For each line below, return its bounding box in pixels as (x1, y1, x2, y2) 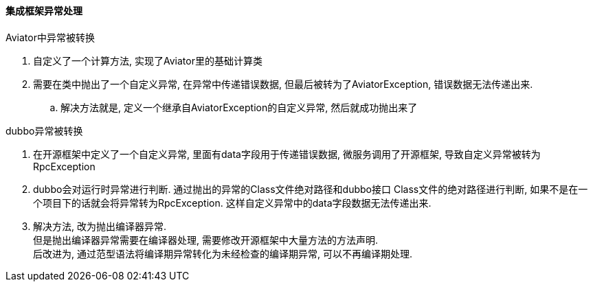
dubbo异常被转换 (5, 124, 83, 137)
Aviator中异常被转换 (5, 31, 95, 43)
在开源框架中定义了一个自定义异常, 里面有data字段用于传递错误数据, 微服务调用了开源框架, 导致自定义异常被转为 (33, 148, 541, 160)
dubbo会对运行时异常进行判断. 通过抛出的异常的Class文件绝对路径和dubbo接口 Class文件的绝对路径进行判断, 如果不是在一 (33, 183, 588, 195)
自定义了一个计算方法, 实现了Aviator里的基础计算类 (33, 54, 262, 67)
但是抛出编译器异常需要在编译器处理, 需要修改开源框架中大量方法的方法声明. (33, 233, 379, 246)
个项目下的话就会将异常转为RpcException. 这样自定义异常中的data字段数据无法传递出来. (33, 196, 432, 209)
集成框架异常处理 (5, 5, 82, 16)
